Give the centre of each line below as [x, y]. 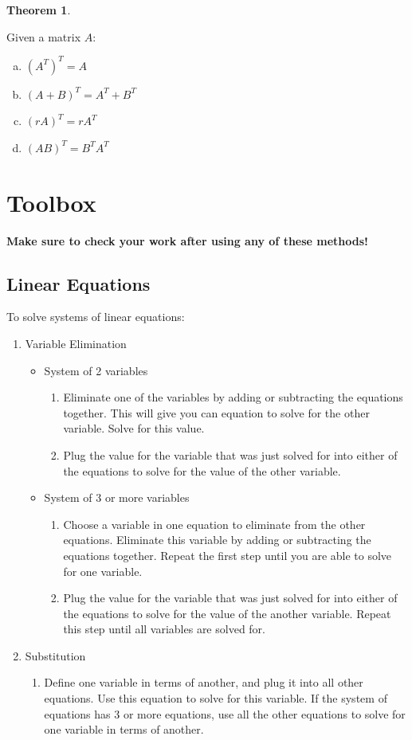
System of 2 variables [96, 370]
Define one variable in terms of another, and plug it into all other [204, 682]
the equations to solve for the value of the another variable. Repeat [227, 613]
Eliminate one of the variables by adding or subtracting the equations [233, 397]
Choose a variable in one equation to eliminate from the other [214, 524]
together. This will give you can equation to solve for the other [216, 412]
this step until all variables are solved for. [164, 629]
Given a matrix [44, 36]
